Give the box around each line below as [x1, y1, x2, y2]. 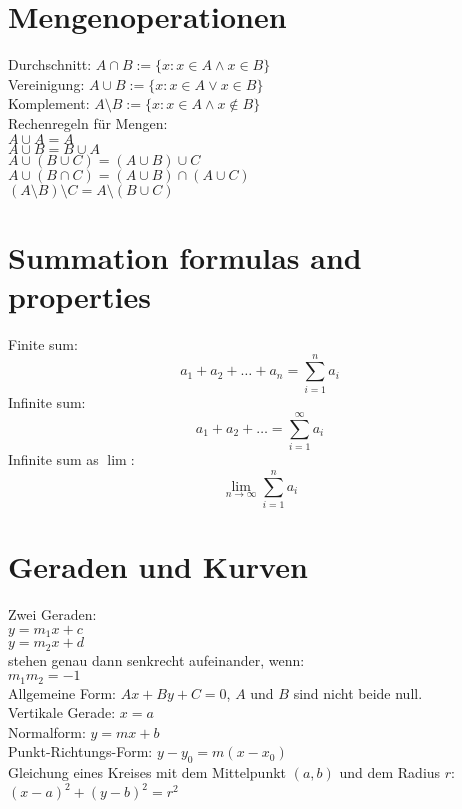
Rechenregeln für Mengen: [8, 112, 168, 133]
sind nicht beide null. [293, 682, 423, 703]
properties [8, 275, 151, 316]
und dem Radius [339, 762, 441, 783]
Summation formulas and [8, 236, 362, 277]
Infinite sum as [8, 449, 99, 470]
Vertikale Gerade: [8, 702, 116, 723]
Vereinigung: [8, 73, 85, 94]
